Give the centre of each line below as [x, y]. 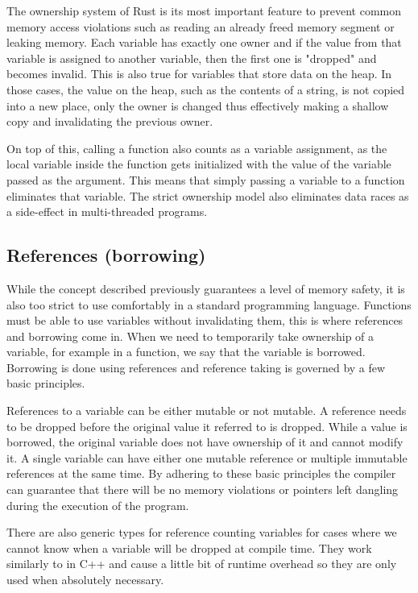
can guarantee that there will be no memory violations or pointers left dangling [203, 489]
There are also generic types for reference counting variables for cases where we [202, 532]
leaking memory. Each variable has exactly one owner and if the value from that [204, 42]
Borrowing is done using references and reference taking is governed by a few [196, 367]
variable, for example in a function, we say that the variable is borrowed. [186, 352]
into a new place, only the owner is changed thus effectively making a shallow [198, 105]
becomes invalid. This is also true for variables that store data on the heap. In [199, 74]
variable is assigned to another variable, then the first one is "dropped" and [192, 58]
